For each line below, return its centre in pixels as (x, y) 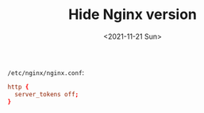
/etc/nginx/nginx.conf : (46, 72)
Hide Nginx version (133, 15)
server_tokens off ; (47, 94)
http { (18, 87)
